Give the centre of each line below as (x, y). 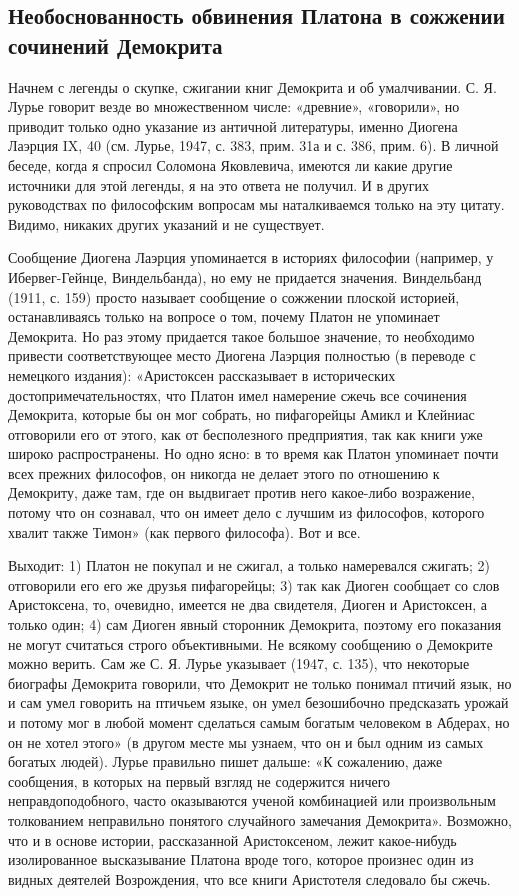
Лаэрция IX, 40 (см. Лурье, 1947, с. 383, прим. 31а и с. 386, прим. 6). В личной (253, 145)
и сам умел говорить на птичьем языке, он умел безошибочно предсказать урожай (258, 702)
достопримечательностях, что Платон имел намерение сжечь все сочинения (237, 394)
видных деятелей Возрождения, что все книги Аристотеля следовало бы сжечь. (249, 878)
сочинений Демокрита (115, 44)
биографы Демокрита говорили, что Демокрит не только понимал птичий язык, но (260, 682)
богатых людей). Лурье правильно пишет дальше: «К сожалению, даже (225, 761)
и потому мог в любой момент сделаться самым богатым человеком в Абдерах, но (259, 722)
